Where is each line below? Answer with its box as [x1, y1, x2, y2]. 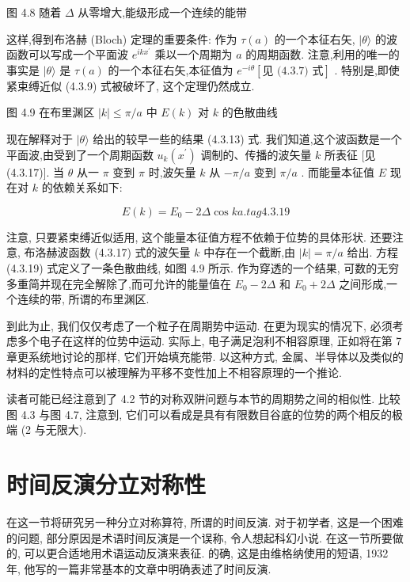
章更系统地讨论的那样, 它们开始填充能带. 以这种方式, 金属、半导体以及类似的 [6, 348, 404, 364]
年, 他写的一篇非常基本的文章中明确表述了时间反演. [6, 560, 271, 576]
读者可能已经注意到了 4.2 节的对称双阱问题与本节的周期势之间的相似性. [6, 390, 375, 407]
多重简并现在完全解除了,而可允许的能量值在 [6, 275, 231, 291]
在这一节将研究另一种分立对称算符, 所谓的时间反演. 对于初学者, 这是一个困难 [6, 514, 404, 530]
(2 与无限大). [21, 421, 87, 438]
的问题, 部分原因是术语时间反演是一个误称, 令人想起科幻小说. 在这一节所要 [6, 529, 393, 546]
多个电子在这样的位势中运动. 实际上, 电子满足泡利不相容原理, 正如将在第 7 [17, 333, 402, 349]
